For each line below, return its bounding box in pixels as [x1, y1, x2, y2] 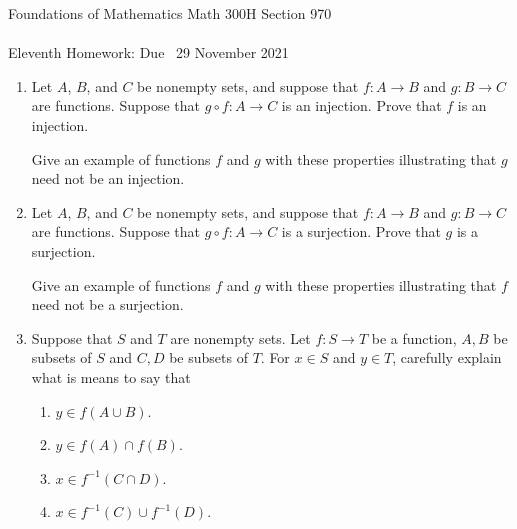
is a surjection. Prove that [281, 221, 441, 242]
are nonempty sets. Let [170, 327, 311, 348]
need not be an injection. [31, 168, 185, 189]
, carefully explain [392, 347, 502, 368]
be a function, [371, 327, 457, 348]
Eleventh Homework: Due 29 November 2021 [8, 42, 289, 63]
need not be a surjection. [31, 294, 184, 315]
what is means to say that [31, 366, 191, 387]
